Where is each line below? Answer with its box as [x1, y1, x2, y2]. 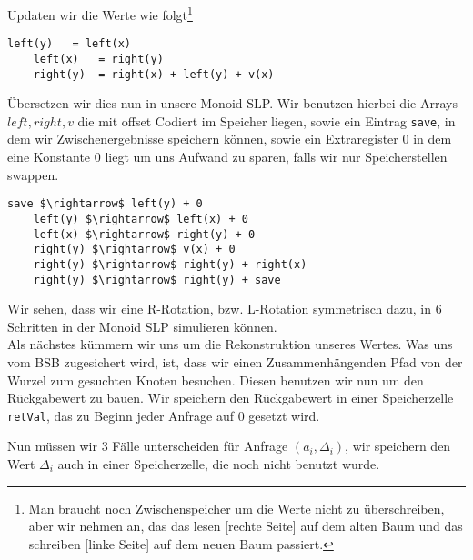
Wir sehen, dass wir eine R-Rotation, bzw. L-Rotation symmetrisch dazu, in [7, 299, 431, 318]
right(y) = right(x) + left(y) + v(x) [33, 67, 275, 81]
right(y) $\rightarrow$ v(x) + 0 [33, 243, 236, 256]
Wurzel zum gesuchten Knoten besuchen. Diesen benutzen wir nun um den [7, 370, 424, 389]
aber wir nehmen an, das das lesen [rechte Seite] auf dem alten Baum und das [28, 516, 463, 535]
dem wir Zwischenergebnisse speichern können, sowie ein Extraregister [7, 129, 398, 148]
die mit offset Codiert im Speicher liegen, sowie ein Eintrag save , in [77, 111, 456, 130]
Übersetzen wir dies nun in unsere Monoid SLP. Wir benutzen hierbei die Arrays [7, 94, 458, 113]
